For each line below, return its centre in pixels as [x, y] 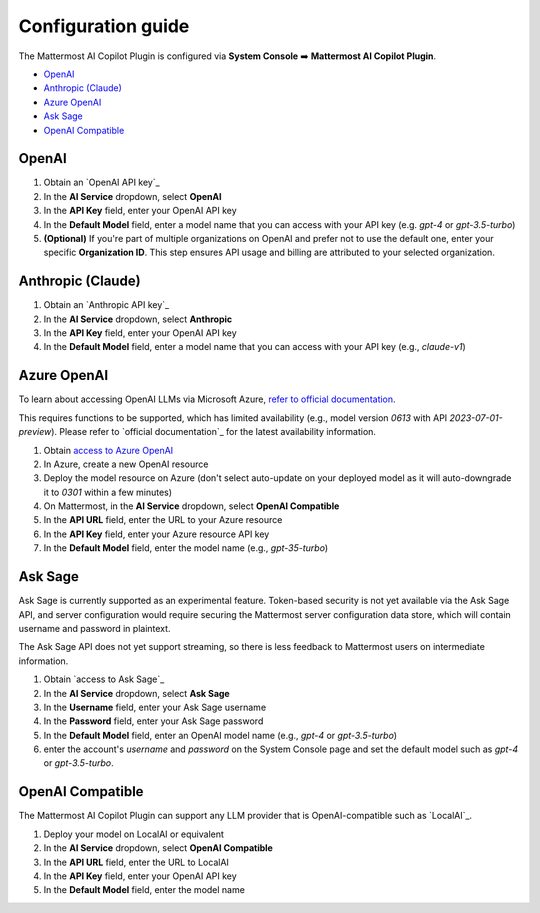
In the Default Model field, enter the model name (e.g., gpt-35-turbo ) [186, 548]
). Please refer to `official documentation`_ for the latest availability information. [213, 432]
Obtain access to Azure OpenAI [108, 450]
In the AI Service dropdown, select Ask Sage [136, 693]
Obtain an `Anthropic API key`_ [106, 305]
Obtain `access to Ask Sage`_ [104, 679]
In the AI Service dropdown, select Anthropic [138, 319]
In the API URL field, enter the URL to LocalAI [136, 862]
